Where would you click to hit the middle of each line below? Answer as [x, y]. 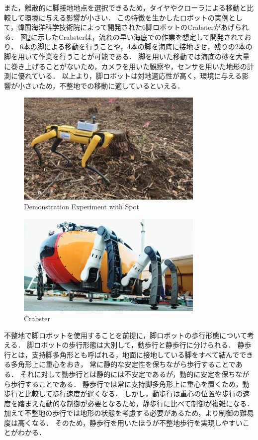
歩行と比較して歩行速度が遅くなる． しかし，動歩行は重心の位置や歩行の [124, 394]
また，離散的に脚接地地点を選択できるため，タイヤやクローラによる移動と [125, 7]
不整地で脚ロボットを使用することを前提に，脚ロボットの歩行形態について [126, 335]
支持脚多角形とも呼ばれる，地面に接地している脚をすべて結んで [135, 354]
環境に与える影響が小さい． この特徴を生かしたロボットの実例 [127, 17]
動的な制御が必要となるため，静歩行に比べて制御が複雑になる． [150, 403]
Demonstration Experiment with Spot [82, 207]
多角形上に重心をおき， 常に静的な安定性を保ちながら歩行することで [123, 364]
